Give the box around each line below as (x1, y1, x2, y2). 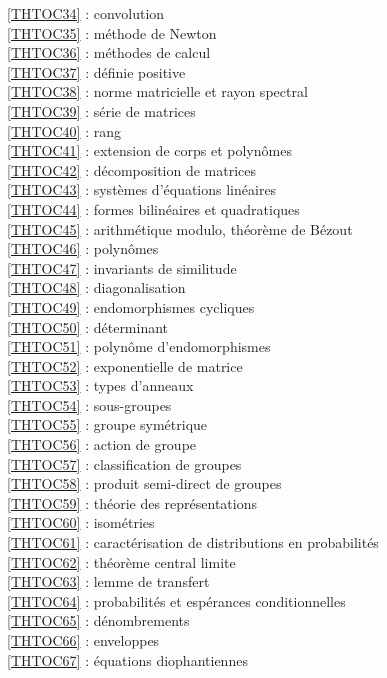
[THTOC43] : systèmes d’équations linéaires (7, 179, 277, 200)
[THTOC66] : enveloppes (7, 630, 160, 650)
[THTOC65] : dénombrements (7, 610, 190, 631)
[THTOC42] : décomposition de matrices (7, 159, 257, 180)
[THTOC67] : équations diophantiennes (7, 649, 248, 670)
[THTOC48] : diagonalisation (7, 277, 186, 298)
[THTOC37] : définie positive (7, 61, 186, 82)
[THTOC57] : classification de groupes (7, 453, 242, 474)
